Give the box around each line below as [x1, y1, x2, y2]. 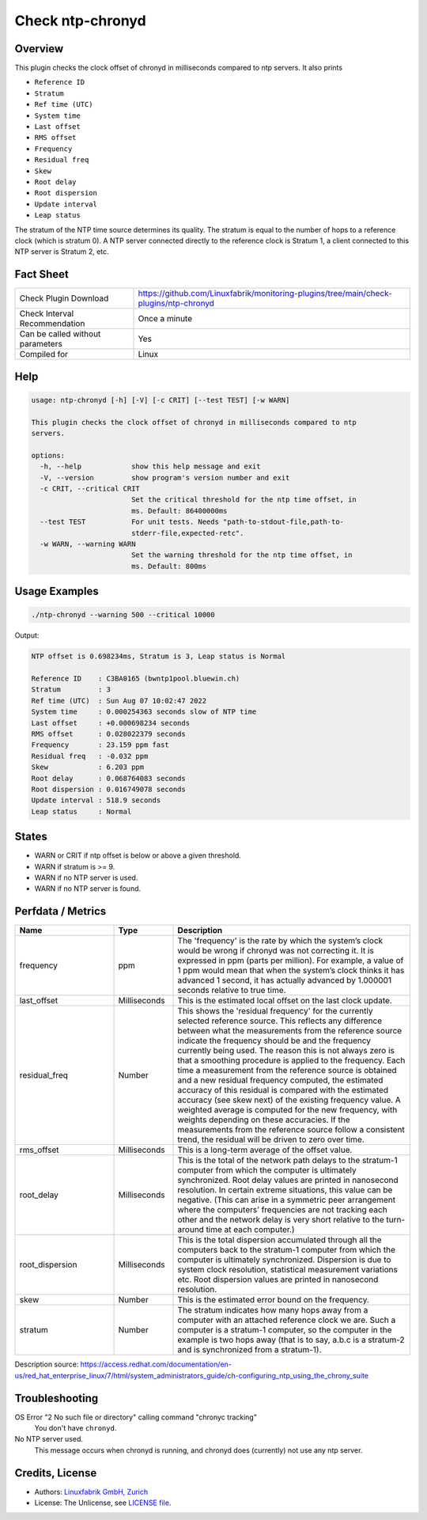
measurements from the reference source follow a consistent [177, 1124, 405, 1135]
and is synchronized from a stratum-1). [177, 1344, 322, 1355]
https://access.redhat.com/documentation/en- [80, 1359, 232, 1369]
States [14, 830, 47, 843]
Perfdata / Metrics [14, 904, 107, 918]
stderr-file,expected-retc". [130, 529, 244, 537]
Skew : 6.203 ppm [31, 763, 145, 771]
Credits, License [14, 1466, 97, 1480]
